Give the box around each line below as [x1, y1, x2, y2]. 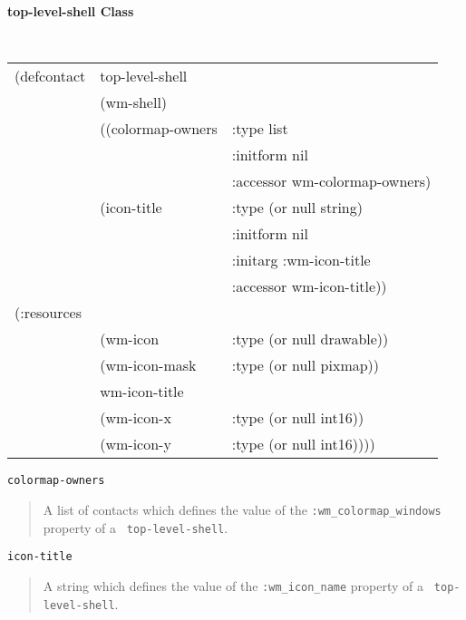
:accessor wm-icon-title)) [231, 276, 387, 297]
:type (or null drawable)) [231, 328, 389, 350]
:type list [231, 118, 288, 140]
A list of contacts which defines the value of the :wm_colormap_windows [43, 499, 442, 518]
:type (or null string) [231, 197, 363, 218]
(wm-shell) [100, 92, 168, 113]
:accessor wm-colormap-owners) [231, 170, 432, 192]
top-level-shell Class [7, 2, 134, 20]
